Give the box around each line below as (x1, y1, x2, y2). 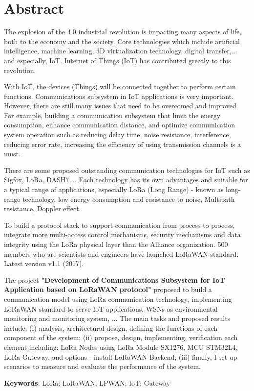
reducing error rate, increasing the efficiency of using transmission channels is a (4, 139, 241, 149)
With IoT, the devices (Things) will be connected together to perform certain (4, 81, 236, 92)
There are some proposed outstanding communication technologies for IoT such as (4, 165, 250, 175)
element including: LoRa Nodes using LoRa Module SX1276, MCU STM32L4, (4, 342, 238, 352)
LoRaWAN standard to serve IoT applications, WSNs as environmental (4, 303, 218, 314)
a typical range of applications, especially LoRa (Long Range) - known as (4, 184, 224, 195)
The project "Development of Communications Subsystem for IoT (4, 274, 225, 285)
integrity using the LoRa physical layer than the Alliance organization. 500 (4, 239, 228, 249)
